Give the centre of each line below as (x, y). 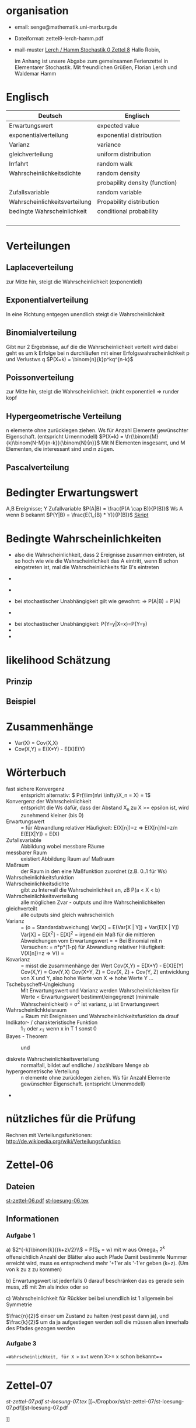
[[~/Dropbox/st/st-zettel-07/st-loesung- (136, 1402)
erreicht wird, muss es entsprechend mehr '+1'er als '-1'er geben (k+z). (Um (97, 1263)
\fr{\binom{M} (141, 437)
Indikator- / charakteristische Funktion (52, 1022)
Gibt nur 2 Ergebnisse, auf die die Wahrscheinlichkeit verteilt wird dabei (92, 347)
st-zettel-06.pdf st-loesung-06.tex (48, 1201)
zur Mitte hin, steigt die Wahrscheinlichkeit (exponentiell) (74, 282)
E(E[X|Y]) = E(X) (40, 834)
